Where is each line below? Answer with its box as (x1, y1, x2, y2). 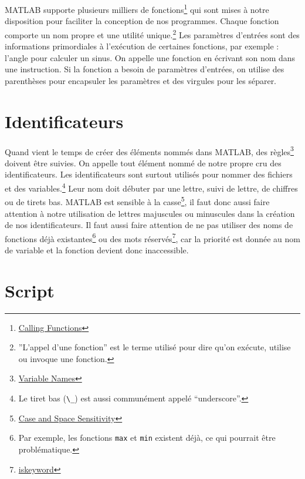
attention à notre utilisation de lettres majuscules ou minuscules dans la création (5, 207, 295, 219)
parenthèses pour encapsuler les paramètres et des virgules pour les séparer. (5, 74, 277, 86)
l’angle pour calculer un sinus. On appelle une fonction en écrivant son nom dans (5, 51, 296, 63)
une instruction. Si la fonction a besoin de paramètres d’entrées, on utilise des (5, 63, 284, 75)
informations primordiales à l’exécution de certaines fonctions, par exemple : (5, 40, 279, 52)
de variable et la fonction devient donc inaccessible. (5, 243, 189, 256)
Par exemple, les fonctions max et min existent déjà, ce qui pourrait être (18, 431, 276, 444)
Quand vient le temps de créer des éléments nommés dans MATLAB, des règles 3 (5, 143, 294, 158)
